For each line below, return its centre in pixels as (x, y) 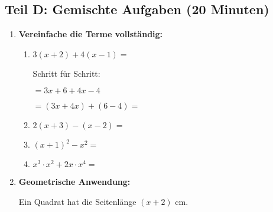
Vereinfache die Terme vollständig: (91, 34)
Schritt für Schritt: (66, 73)
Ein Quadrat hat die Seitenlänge (77, 201)
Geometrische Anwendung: (74, 182)
